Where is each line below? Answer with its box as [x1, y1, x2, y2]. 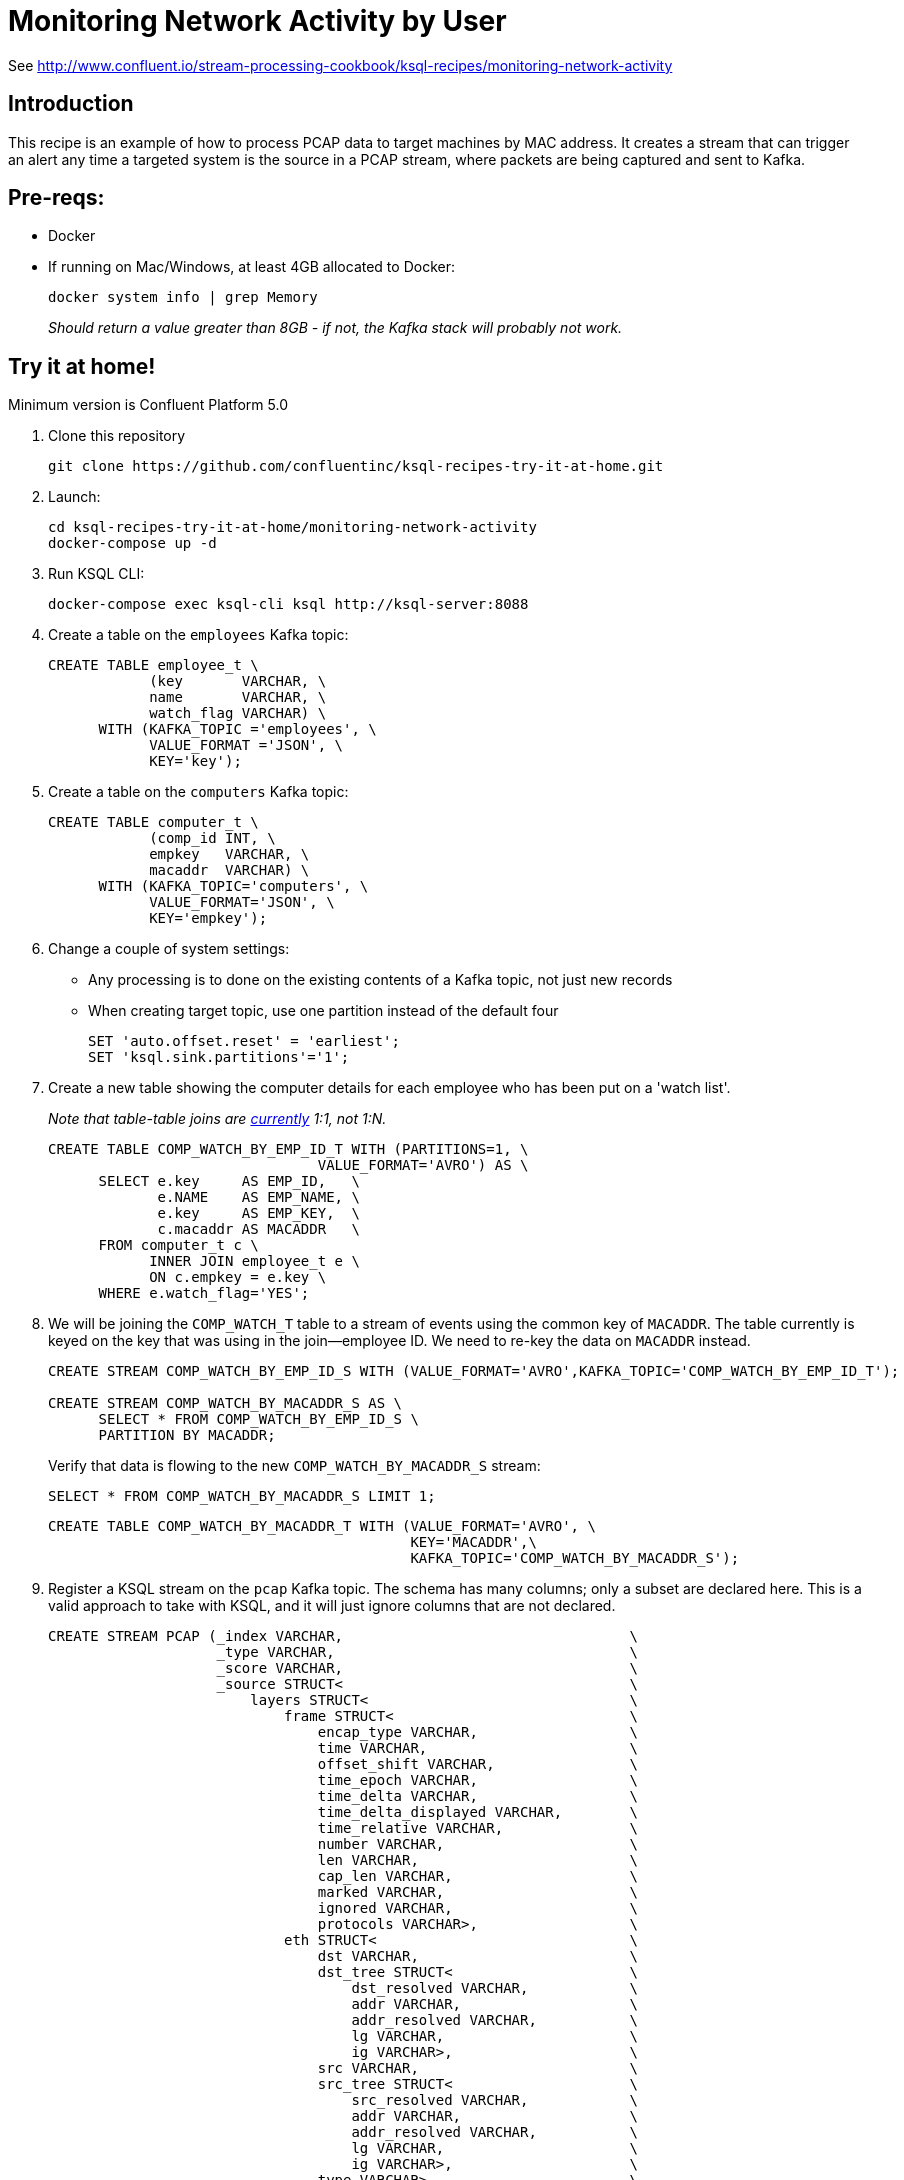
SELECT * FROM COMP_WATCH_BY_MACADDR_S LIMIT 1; [48, 1488, 436, 1505]
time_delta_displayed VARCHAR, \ [317, 1804, 639, 1821]
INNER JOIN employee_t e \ [149, 1253, 360, 1270]
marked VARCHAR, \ [317, 1884, 639, 1901]
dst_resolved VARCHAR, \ [351, 1980, 639, 1997]
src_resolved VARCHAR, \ [351, 2092, 639, 2109]
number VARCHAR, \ [317, 1836, 639, 1853]
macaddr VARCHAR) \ [149, 862, 310, 879]
